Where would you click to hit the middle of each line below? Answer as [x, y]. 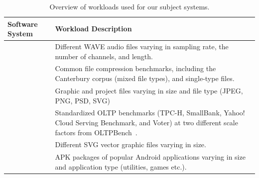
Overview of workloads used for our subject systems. [129, 6]
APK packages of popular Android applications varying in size [150, 157]
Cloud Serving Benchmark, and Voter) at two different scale [146, 122]
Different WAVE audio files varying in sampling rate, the [142, 46]
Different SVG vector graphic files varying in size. [130, 144]
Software [23, 24]
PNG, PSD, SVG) [82, 100]
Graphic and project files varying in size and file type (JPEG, [149, 90]
